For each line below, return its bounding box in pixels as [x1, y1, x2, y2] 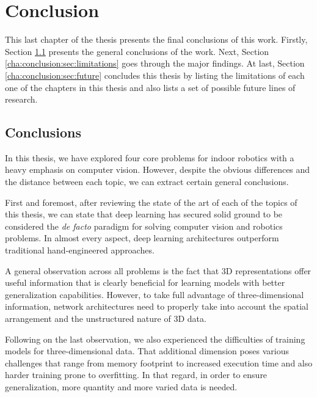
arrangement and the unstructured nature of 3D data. [5, 312, 206, 325]
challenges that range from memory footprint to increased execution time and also [5, 356, 313, 369]
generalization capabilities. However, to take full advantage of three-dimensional [5, 288, 304, 300]
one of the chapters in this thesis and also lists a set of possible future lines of [5, 81, 296, 93]
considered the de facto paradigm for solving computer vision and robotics [5, 219, 283, 232]
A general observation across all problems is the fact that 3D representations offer [5, 264, 312, 277]
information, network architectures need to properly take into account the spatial [5, 300, 309, 313]
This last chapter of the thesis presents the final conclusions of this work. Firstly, [5, 33, 308, 46]
